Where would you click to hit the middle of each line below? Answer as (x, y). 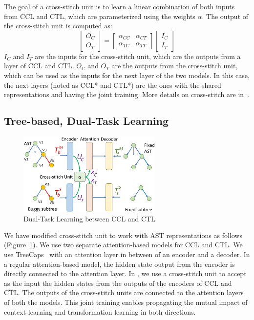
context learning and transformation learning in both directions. (100, 311)
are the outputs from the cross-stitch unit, (175, 66)
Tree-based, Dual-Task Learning (86, 121)
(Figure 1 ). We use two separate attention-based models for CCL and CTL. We (123, 245)
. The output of (225, 16)
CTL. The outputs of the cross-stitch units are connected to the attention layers (124, 292)
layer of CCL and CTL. (39, 66)
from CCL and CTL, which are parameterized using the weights (100, 16)
